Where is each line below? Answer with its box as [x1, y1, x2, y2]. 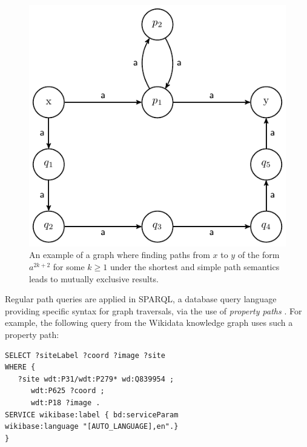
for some [53, 260, 85, 273]
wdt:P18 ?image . [30, 398, 101, 407]
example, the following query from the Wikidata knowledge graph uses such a [5, 316, 293, 329]
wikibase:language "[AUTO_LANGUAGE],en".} [5, 422, 179, 431]
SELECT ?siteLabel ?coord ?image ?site [5, 351, 165, 360]
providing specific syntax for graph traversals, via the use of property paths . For [5, 304, 302, 317]
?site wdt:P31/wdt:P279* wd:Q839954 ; [18, 374, 174, 383]
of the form [237, 248, 280, 261]
